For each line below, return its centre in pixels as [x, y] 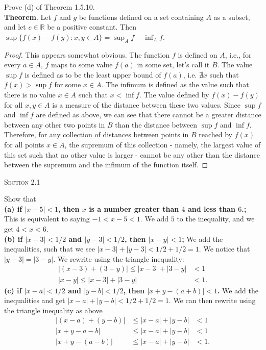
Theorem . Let [28, 17]
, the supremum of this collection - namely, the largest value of [163, 144]
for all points [24, 144]
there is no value [30, 94]
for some [68, 84]
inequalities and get [35, 300]
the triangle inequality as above [53, 310]
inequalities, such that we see [50, 249]
